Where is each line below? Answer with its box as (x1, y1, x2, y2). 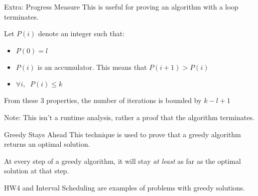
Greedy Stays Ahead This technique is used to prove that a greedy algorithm (4, 129, 241, 139)
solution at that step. (4, 165, 69, 176)
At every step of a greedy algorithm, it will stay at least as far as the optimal (4, 155, 241, 166)
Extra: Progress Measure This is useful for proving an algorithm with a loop (4, 2, 238, 12)
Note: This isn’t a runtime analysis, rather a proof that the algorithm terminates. (4, 112, 254, 122)
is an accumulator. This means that (37, 61, 147, 72)
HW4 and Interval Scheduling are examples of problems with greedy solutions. (4, 182, 245, 192)
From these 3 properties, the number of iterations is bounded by (4, 95, 202, 106)
